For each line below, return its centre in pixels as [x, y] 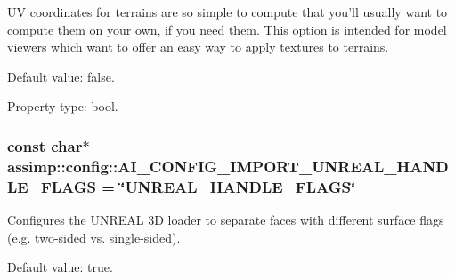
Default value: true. [60, 267]
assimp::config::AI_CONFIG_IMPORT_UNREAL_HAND [228, 166]
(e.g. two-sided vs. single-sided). [94, 237]
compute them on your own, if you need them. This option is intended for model [227, 29]
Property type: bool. [63, 106]
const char [45, 145]
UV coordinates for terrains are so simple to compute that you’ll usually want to [227, 12]
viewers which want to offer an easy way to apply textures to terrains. [198, 47]
